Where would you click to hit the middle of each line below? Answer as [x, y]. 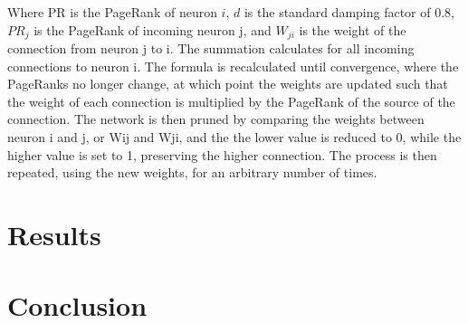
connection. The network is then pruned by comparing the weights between [216, 119]
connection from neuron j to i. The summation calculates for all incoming [211, 48]
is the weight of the [353, 29]
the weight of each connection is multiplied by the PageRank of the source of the [231, 101]
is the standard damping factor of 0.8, [349, 12]
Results [54, 234]
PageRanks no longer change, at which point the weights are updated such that [228, 84]
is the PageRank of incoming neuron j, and [153, 29]
